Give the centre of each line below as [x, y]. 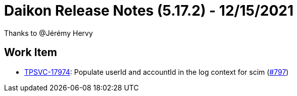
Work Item [31, 53]
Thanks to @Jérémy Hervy [48, 33]
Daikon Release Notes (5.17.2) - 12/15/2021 [149, 11]
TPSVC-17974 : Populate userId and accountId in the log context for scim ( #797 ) [157, 72]
